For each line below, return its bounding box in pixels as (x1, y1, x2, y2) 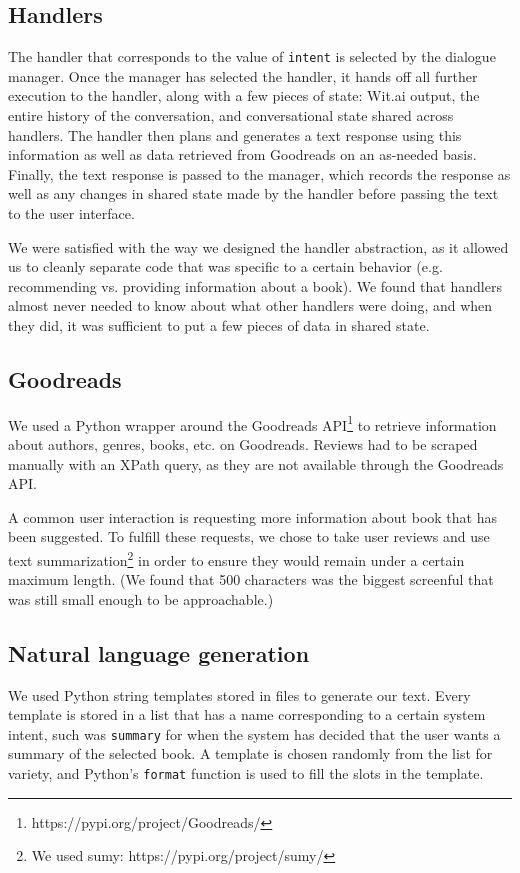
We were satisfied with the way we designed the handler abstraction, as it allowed (8, 236, 509, 257)
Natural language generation (8, 637, 310, 668)
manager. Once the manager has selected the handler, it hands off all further (8, 65, 478, 86)
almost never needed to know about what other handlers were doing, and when (8, 295, 493, 316)
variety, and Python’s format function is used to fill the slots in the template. (8, 763, 484, 784)
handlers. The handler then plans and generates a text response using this (8, 124, 462, 145)
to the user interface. (8, 203, 135, 224)
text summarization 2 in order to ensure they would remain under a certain (8, 547, 465, 570)
